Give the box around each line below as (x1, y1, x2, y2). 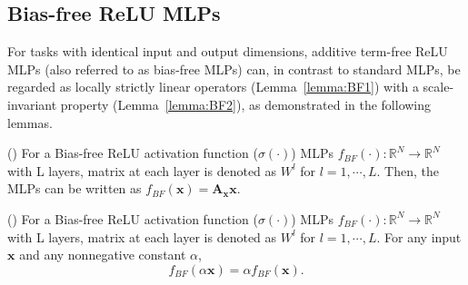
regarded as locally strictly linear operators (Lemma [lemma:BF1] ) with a (7, 77, 419, 96)
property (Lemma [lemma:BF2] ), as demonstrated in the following (60, 94, 432, 113)
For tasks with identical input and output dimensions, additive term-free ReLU (7, 42, 448, 61)
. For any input (376, 227, 462, 246)
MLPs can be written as (7, 179, 142, 198)
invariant (7, 94, 57, 113)
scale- (423, 77, 454, 96)
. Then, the (376, 161, 439, 180)
